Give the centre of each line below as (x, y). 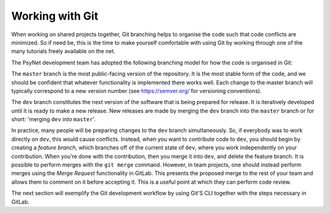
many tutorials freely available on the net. (63, 51)
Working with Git (55, 16)
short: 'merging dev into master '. (53, 119)
